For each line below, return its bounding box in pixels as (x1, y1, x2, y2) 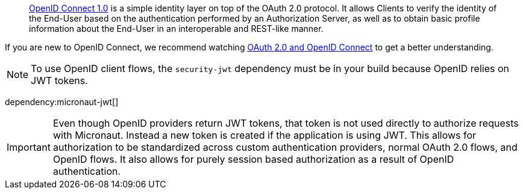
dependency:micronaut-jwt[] (5, 97, 119, 107)
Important (7, 141, 51, 153)
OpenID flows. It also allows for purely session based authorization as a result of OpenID (52, 153, 454, 165)
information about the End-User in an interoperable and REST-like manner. (29, 23, 324, 34)
